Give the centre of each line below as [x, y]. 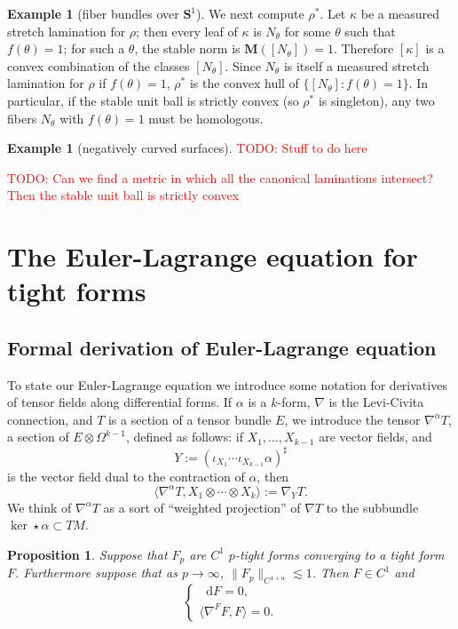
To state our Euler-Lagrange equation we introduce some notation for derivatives [227, 384]
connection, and [50, 419]
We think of [39, 507]
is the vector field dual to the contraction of [126, 476]
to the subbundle [372, 507]
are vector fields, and [375, 437]
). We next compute [250, 13]
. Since [243, 65]
